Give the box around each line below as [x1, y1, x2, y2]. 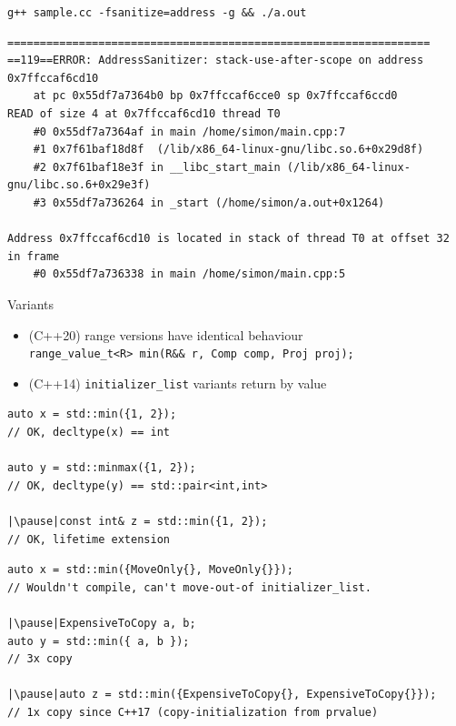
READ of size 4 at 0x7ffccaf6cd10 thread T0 [7, 107, 281, 121]
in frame [7, 249, 60, 263]
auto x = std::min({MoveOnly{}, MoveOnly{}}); [7, 563, 293, 577]
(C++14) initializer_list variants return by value [28, 373, 327, 392]
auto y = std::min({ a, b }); [7, 634, 190, 648]
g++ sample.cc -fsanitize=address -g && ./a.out [7, 6, 307, 19]
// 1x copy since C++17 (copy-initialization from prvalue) [7, 705, 379, 719]
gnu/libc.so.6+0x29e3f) [7, 178, 151, 192]
